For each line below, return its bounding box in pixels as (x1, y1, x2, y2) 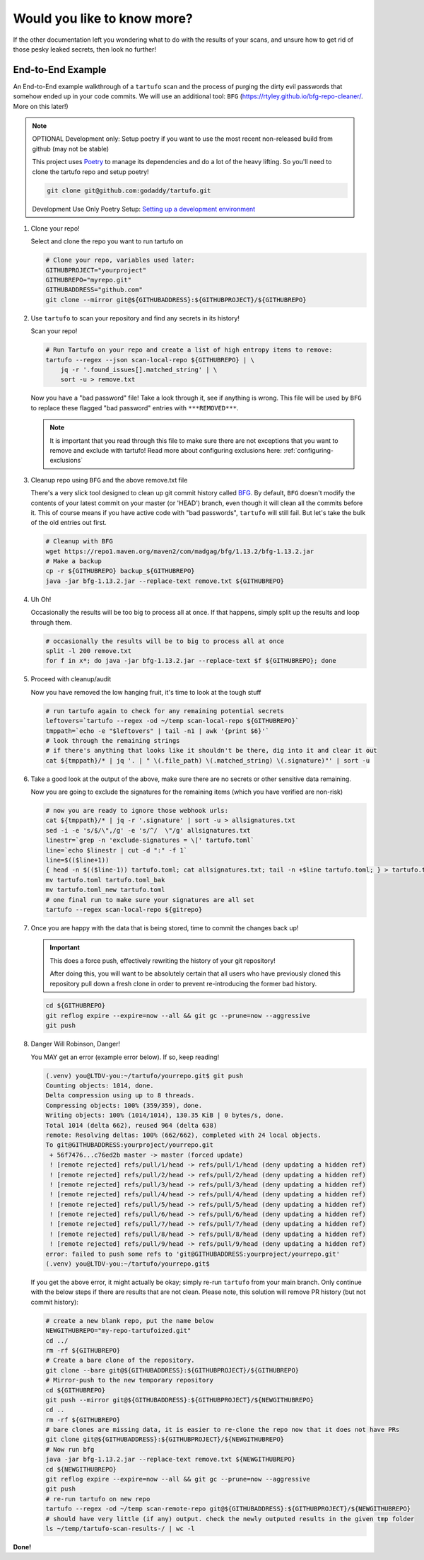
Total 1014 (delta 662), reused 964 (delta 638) (45, 1121, 218, 1129)
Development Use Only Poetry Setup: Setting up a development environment (32, 204, 256, 213)
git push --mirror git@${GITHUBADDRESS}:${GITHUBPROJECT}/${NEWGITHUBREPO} (45, 1396, 314, 1404)
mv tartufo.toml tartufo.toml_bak (45, 876, 165, 884)
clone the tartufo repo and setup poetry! (32, 167, 149, 176)
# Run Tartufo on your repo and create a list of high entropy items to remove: (45, 346, 333, 354)
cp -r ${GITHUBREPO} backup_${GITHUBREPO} (45, 567, 195, 575)
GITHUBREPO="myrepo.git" (45, 276, 132, 284)
